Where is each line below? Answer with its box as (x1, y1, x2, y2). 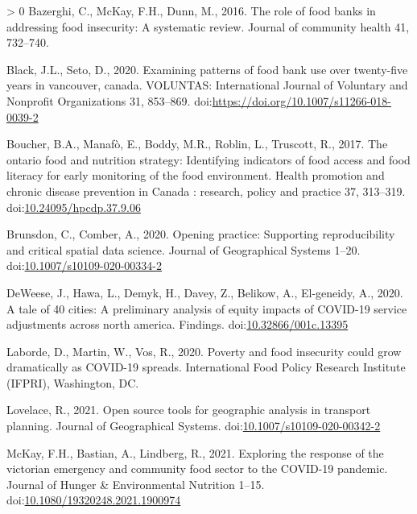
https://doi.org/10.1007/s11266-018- (212, 92, 391, 109)
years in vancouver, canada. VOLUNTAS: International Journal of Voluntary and (6, 77, 408, 93)
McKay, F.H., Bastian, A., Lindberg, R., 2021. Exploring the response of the (6, 444, 384, 461)
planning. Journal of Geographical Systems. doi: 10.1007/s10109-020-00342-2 (6, 417, 381, 434)
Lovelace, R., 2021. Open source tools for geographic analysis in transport (6, 401, 371, 418)
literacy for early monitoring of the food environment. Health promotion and (6, 167, 385, 184)
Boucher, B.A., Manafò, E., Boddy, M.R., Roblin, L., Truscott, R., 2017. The (6, 135, 388, 152)
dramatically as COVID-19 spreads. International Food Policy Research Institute (6, 359, 406, 375)
